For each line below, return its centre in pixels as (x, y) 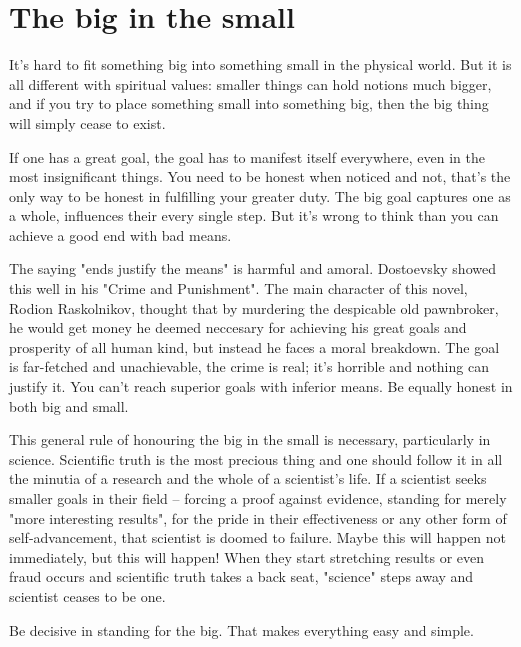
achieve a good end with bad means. (120, 234)
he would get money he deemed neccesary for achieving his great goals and (238, 327)
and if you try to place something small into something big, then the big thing (249, 103)
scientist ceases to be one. (87, 595)
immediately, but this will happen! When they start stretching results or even (247, 556)
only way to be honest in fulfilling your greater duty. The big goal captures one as (260, 195)
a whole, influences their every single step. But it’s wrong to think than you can (254, 215)
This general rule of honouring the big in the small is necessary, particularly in (250, 439)
